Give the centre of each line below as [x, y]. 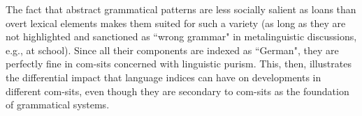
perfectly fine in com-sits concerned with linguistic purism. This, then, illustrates [179, 64]
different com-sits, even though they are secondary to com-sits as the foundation [178, 91]
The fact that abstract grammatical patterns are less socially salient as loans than [181, 9]
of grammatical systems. [58, 105]
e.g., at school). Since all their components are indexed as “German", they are [172, 50]
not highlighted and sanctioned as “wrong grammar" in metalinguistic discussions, [181, 36]
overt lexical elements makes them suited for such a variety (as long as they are [176, 23]
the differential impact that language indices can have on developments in [164, 77]
